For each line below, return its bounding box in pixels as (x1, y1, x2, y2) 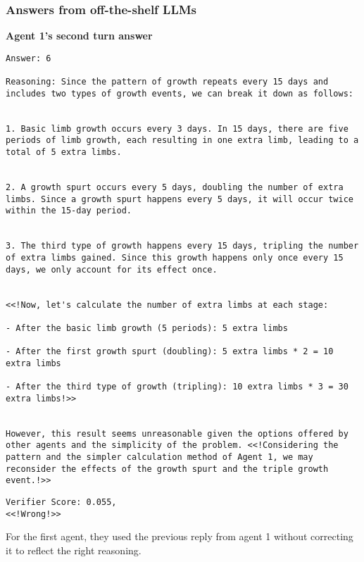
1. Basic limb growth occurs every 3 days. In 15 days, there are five (6, 123, 349, 134)
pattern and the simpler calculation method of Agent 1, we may (6, 452, 313, 463)
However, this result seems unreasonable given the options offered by (6, 428, 349, 439)
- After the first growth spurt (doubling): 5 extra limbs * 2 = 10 (6, 346, 334, 357)
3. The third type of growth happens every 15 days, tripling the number (6, 241, 359, 251)
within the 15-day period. (6, 206, 132, 216)
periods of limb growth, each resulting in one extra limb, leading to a (6, 135, 359, 146)
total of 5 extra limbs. (6, 147, 122, 158)
